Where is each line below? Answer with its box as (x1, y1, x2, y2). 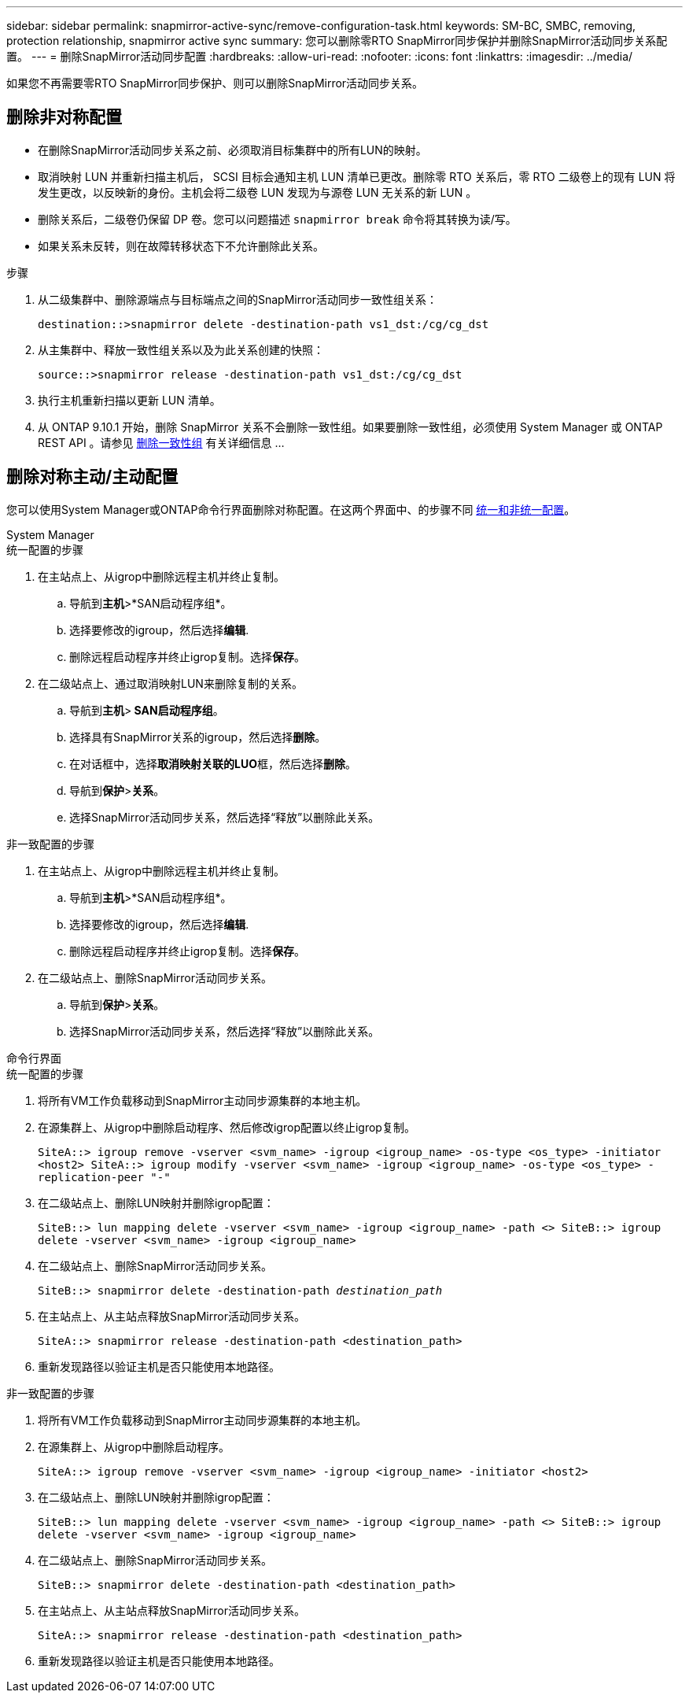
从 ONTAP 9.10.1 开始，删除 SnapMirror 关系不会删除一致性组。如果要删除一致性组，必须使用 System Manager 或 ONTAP (38, 419, 663, 434)
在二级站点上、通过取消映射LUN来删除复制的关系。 (38, 676, 303, 690)
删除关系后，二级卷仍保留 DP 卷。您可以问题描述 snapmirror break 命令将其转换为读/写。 (38, 212, 517, 226)
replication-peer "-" (38, 1170, 171, 1184)
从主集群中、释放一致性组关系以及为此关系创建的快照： (38, 342, 324, 356)
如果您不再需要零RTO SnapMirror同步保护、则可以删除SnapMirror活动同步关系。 (6, 76, 424, 90)
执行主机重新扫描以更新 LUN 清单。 (38, 393, 221, 407)
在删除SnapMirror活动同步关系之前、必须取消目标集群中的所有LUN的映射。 (38, 142, 427, 157)
